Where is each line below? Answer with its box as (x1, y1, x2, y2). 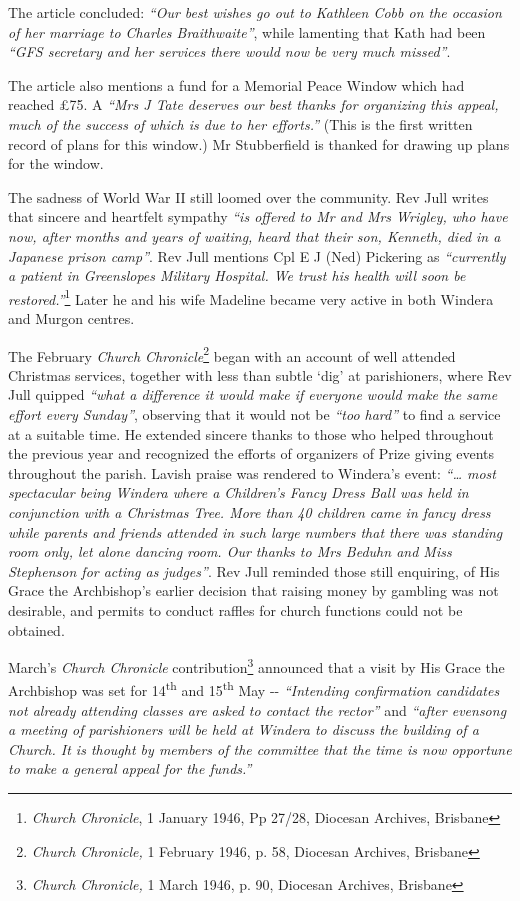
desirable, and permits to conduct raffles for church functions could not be (8, 599, 463, 620)
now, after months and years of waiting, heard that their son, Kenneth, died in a (8, 225, 501, 246)
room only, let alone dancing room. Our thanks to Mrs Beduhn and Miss (8, 541, 452, 562)
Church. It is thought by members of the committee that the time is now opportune (8, 738, 512, 759)
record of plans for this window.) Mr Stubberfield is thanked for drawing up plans (8, 133, 510, 154)
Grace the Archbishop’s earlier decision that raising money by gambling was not (8, 580, 499, 601)
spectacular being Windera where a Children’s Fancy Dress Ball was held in (8, 482, 469, 503)
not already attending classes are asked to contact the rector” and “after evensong (8, 699, 507, 720)
